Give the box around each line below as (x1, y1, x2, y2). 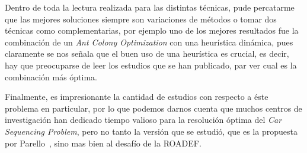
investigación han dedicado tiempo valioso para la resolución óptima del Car (5, 113, 282, 126)
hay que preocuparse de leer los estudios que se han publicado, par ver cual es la (5, 58, 297, 71)
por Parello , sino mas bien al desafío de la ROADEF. (5, 136, 202, 149)
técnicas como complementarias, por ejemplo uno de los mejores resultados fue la (5, 24, 299, 37)
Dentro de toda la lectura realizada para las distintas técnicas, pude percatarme (5, 1, 295, 13)
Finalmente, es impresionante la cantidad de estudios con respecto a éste (5, 90, 268, 103)
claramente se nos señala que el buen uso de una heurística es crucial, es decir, (5, 47, 289, 60)
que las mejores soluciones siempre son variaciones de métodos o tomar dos (5, 12, 277, 25)
